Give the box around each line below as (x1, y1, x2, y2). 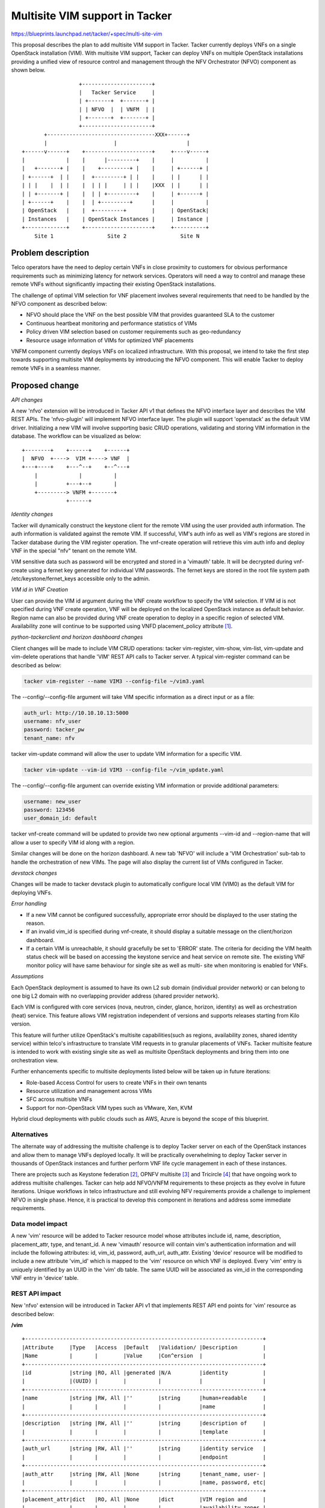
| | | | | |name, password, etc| (22, 1479, 267, 1486)
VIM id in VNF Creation (11, 586, 69, 594)
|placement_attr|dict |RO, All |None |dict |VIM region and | (22, 1496, 267, 1503)
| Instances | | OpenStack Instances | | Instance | (22, 215, 209, 223)
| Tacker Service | (78, 89, 156, 96)
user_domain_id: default (23, 815, 97, 822)
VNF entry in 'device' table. (11, 1275, 79, 1282)
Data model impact (11, 1219, 68, 1228)
